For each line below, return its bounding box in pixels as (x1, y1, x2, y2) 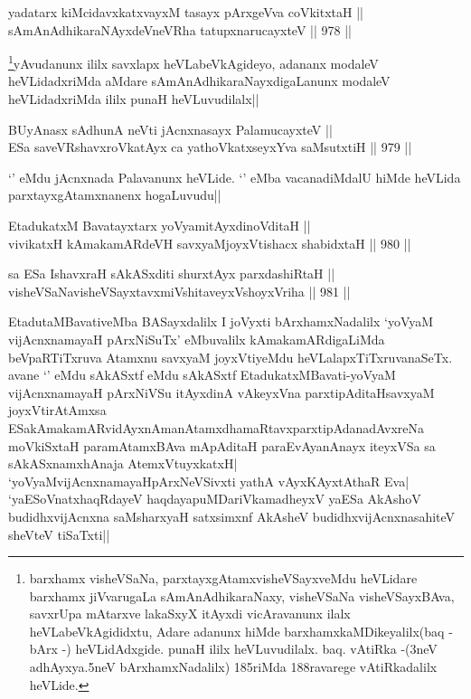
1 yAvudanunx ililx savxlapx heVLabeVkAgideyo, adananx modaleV (8, 52, 379, 72)
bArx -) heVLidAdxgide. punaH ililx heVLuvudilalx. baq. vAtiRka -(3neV (29, 639, 438, 658)
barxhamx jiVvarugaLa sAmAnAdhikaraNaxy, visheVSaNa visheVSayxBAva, (29, 586, 455, 605)
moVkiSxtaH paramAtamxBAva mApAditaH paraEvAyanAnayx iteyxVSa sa (8, 436, 436, 455)
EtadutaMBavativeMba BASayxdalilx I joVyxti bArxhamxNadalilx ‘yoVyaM (8, 312, 434, 331)
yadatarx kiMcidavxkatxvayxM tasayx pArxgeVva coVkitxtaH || (8, 3, 363, 21)
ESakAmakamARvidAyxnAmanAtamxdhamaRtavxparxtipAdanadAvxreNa (8, 418, 425, 437)
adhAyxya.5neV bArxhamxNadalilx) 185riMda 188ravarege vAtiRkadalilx (29, 657, 438, 676)
